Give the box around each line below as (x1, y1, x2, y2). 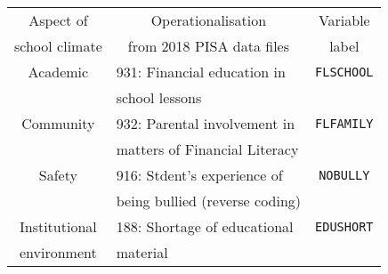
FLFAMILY (315, 116, 374, 131)
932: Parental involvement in (116, 113, 295, 133)
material (116, 242, 168, 262)
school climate (14, 36, 102, 56)
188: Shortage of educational (116, 216, 294, 237)
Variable (318, 10, 370, 30)
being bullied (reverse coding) (116, 190, 302, 211)
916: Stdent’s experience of (116, 165, 283, 185)
